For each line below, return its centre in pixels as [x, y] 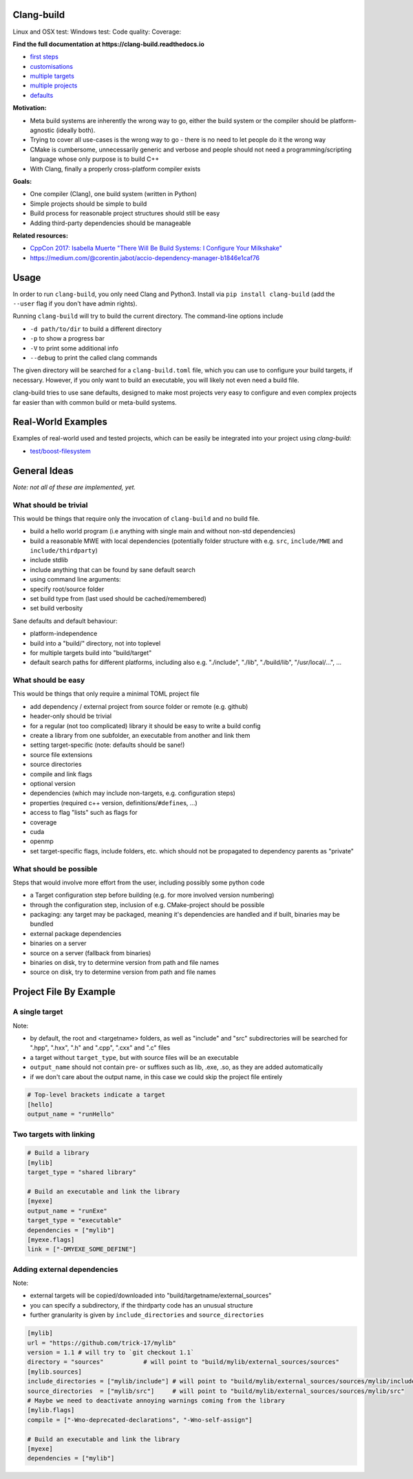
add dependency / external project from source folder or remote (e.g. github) [139, 706]
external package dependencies [76, 933]
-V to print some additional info [74, 348]
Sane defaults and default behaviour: [65, 621]
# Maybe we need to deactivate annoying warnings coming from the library [156, 1400]
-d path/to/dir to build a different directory [96, 329]
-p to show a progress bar [67, 339]
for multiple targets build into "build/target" [91, 652]
